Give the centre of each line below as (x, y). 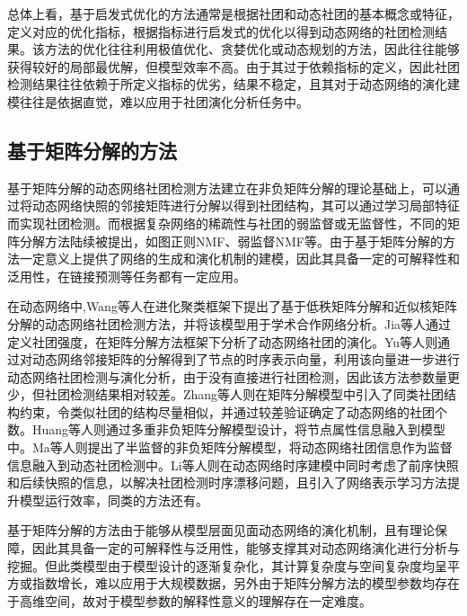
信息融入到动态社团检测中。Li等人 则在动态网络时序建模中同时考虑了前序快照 (233, 464)
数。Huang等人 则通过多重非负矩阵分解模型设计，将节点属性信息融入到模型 (227, 429)
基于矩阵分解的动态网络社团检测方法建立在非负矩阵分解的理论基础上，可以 (227, 187)
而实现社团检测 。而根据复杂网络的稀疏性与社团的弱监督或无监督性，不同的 (227, 223)
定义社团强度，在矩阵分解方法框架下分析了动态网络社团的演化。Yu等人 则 (223, 341)
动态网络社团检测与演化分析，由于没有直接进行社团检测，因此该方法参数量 (227, 376)
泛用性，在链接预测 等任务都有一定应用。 (127, 276)
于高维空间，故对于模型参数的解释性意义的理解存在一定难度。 (189, 600)
